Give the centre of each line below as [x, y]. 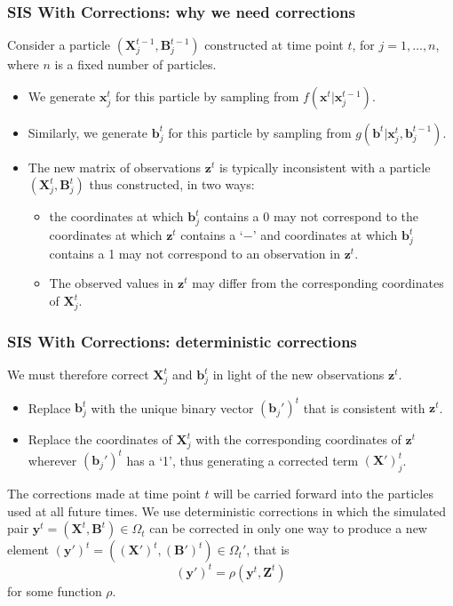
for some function [55, 590]
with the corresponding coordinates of [298, 439]
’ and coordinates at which [325, 235]
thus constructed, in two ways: [172, 184]
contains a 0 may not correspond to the [311, 216]
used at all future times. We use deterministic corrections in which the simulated [227, 510]
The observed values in [111, 283]
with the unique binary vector [172, 407]
